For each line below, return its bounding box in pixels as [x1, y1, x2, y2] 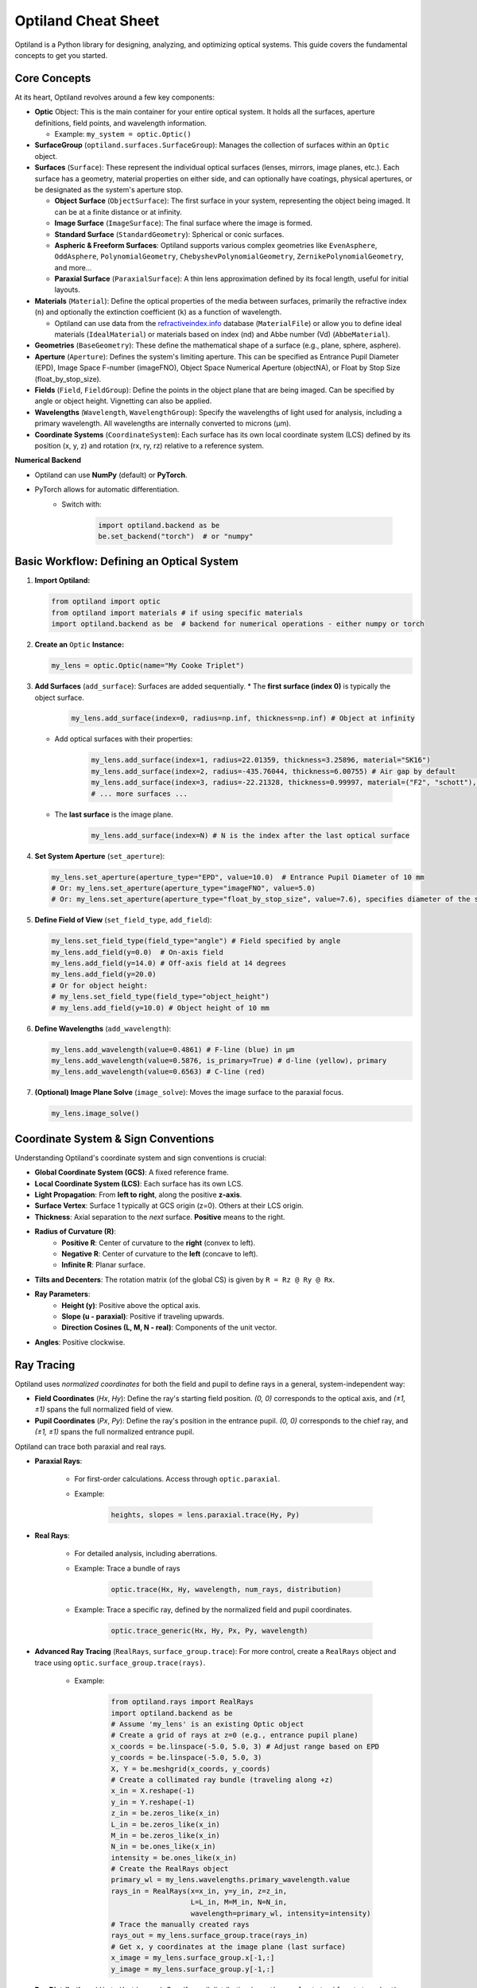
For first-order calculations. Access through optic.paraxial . [74, 1474, 281, 1484]
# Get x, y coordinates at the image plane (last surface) [111, 1942, 346, 1951]
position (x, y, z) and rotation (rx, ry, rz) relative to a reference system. [34, 441, 265, 450]
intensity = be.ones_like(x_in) [111, 1853, 238, 1862]
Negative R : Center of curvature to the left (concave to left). [61, 1249, 258, 1258]
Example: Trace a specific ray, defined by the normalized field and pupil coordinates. [74, 1605, 352, 1614]
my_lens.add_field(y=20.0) [51, 970, 157, 979]
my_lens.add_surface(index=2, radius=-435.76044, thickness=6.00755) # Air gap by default [91, 767, 456, 775]
